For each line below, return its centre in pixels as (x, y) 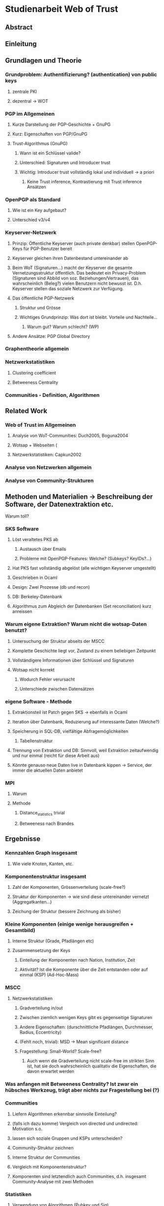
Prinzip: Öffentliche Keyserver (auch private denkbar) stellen (73, 243)
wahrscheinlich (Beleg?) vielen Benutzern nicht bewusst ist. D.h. (77, 283)
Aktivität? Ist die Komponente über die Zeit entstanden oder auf (84, 969)
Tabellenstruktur (36, 741)
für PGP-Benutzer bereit (48, 248)
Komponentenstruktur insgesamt (46, 876)
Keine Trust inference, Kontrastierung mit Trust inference (84, 181)
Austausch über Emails (43, 549)
